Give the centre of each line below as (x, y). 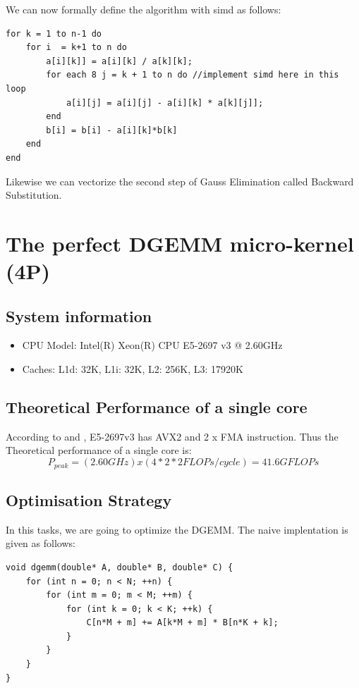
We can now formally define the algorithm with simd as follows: (144, 9)
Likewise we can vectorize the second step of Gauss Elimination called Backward (180, 181)
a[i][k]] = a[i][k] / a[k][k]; (119, 61)
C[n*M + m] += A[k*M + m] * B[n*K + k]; (182, 623)
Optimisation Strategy (89, 499)
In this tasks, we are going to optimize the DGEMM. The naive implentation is (177, 529)
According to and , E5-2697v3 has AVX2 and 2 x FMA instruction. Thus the (172, 436)
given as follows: (41, 543)
